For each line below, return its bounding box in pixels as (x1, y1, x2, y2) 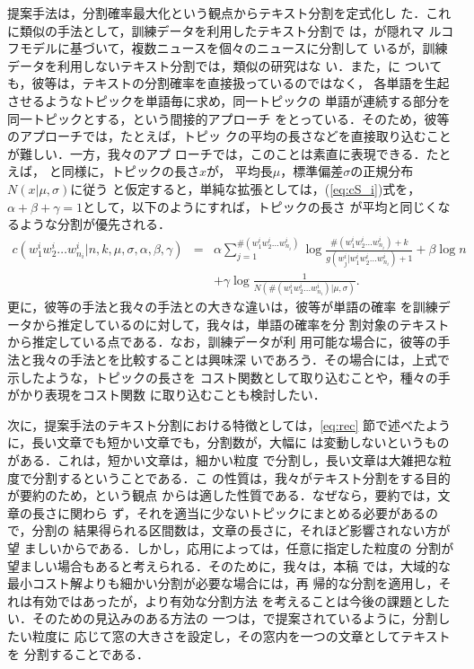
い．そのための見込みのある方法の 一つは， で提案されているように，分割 (7, 609, 438, 628)
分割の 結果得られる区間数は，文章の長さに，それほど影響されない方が (31, 521, 451, 540)
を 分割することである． (7, 644, 150, 663)
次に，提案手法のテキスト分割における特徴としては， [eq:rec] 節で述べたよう (7, 415, 452, 434)
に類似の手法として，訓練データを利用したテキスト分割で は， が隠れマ (7, 21, 425, 40)
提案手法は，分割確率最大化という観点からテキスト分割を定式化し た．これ (7, 4, 452, 22)
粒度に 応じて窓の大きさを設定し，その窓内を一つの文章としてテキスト (31, 626, 451, 645)
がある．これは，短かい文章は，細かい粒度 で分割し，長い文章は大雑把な (7, 450, 439, 469)
